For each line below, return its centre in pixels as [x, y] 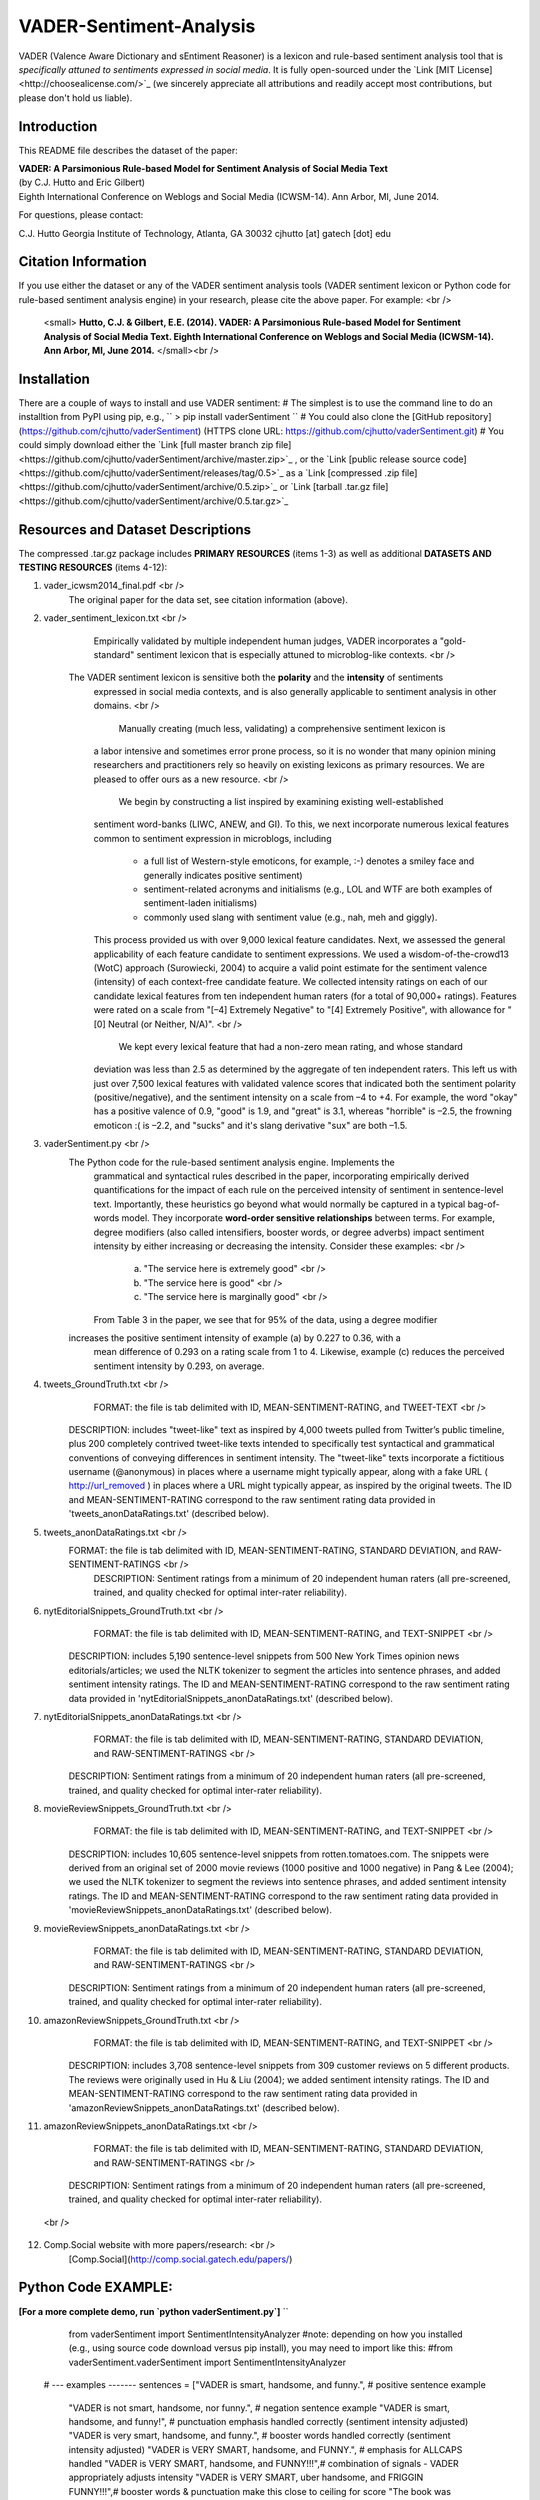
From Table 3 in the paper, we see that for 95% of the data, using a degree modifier [265, 1319]
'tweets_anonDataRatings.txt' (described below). [169, 1514]
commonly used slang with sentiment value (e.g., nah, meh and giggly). [290, 917]
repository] [468, 417]
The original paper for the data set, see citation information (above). [208, 599]
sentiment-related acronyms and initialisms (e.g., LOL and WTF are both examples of [318, 889]
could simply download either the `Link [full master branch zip [146, 445]
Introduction [58, 126]
